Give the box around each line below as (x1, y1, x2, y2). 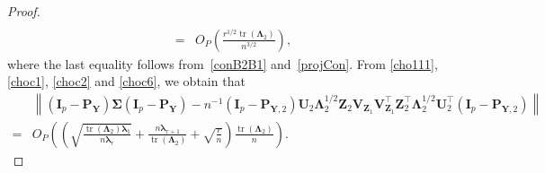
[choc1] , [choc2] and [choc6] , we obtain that (7, 72, 246, 91)
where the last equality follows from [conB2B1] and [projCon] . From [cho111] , (7, 54, 438, 73)
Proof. (7, 2, 40, 20)
